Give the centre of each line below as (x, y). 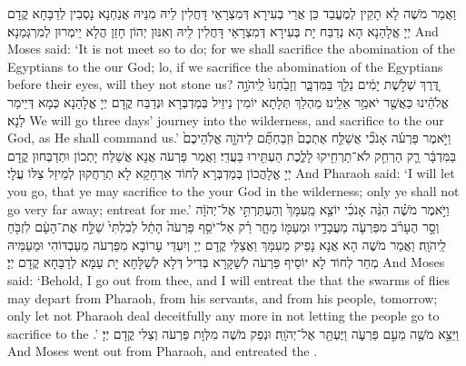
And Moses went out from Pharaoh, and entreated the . (163, 351)
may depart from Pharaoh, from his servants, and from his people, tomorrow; (223, 297)
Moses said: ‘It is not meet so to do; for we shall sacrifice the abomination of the (231, 49)
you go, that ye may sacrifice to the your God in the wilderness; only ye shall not (233, 190)
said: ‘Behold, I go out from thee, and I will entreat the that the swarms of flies (229, 279)
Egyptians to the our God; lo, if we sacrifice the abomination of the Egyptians (225, 66)
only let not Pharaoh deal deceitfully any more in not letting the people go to (223, 316)
